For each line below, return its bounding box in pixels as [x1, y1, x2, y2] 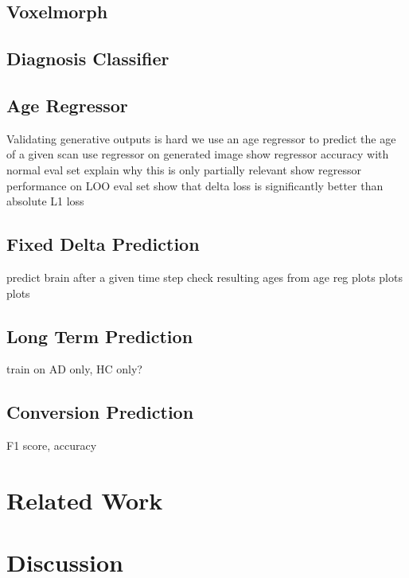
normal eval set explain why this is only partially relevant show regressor [6, 161, 361, 178]
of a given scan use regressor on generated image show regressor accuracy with [6, 146, 389, 162]
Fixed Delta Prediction [6, 232, 200, 256]
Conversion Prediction [6, 400, 194, 424]
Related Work [6, 483, 163, 516]
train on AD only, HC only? [6, 361, 142, 377]
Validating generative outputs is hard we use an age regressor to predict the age [6, 130, 396, 146]
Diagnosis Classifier [6, 46, 169, 71]
